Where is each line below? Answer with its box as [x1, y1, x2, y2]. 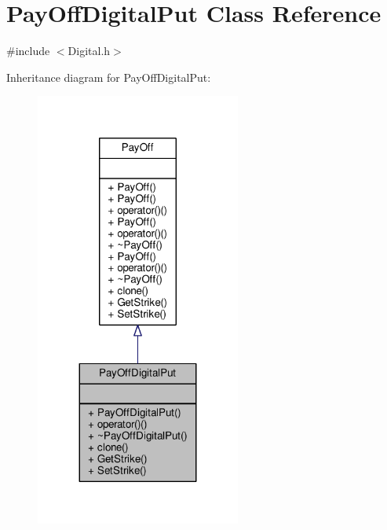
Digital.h [68, 42, 111, 59]
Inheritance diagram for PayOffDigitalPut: [6, 68, 211, 85]
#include [6, 42, 50, 59]
